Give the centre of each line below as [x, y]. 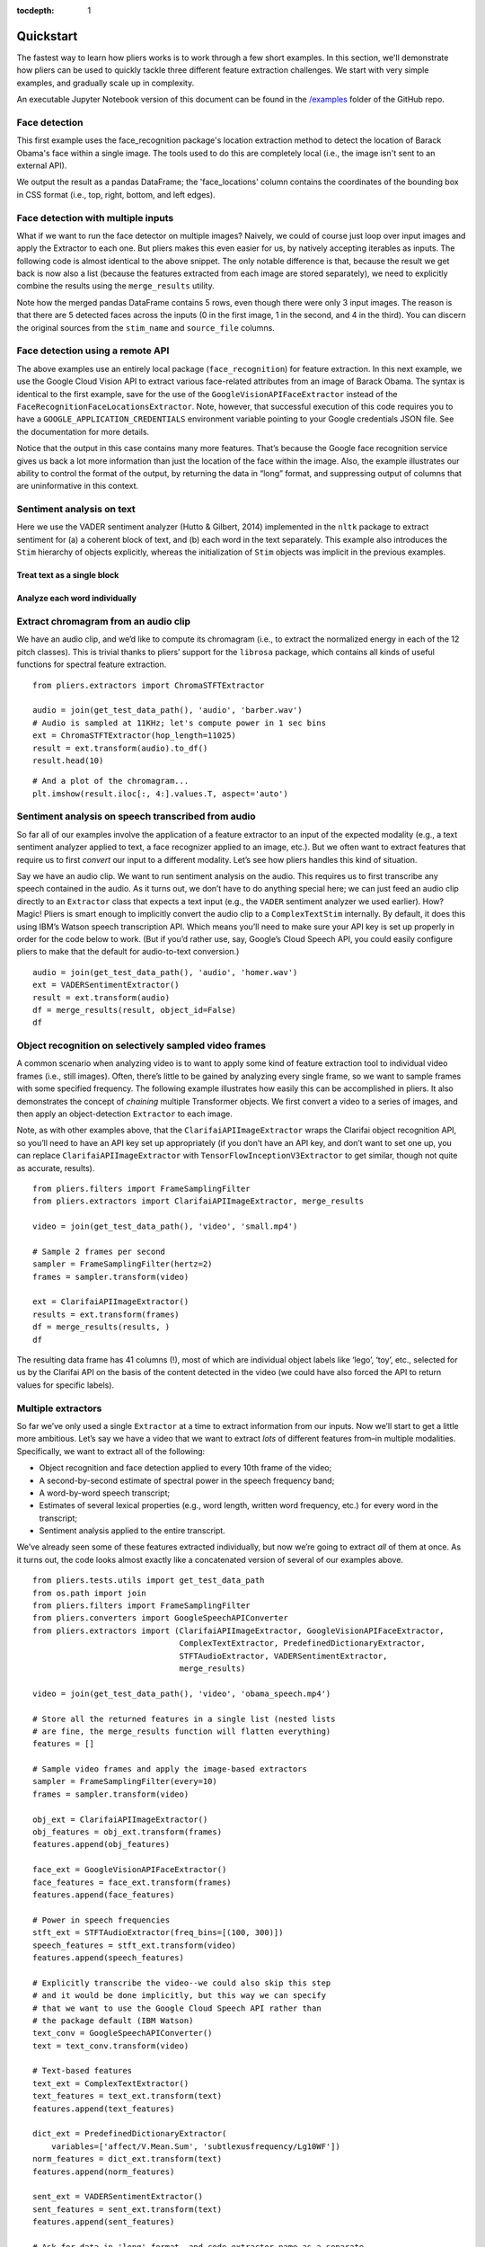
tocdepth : [35, 10]
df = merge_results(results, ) [101, 1327]
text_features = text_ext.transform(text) [128, 2096]
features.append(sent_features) [104, 2222]
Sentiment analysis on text [76, 510]
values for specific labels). [66, 1385]
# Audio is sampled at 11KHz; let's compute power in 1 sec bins [180, 723]
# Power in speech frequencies [101, 1920]
